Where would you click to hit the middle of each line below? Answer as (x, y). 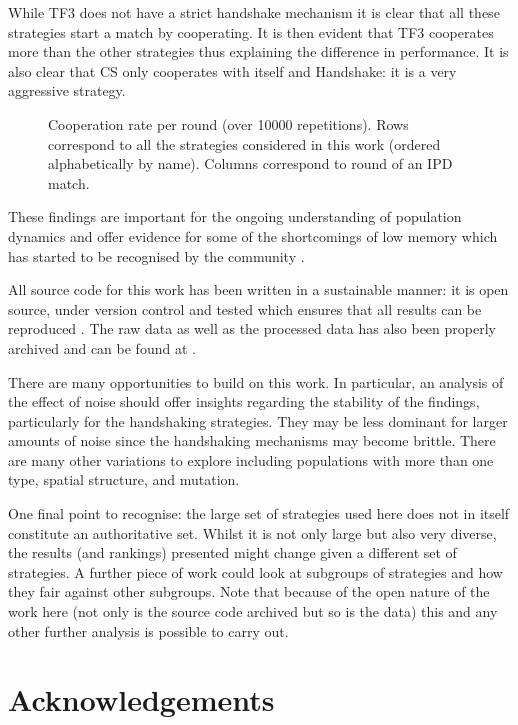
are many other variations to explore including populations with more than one (251, 459)
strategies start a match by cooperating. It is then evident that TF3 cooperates (251, 31)
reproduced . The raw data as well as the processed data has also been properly (252, 328)
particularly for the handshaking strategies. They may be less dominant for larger (258, 420)
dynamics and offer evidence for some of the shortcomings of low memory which (253, 235)
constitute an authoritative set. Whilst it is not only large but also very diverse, (252, 532)
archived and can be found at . (102, 347)
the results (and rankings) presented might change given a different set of (232, 552)
